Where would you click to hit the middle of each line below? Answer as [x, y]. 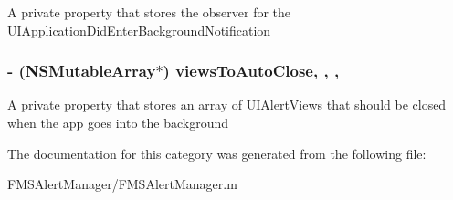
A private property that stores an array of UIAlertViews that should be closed [227, 105]
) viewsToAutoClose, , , [251, 71]
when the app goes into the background [118, 122]
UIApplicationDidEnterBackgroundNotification [139, 30]
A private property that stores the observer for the [149, 12]
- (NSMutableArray [82, 71]
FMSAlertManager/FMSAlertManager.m [122, 184]
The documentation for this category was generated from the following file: [217, 153]
